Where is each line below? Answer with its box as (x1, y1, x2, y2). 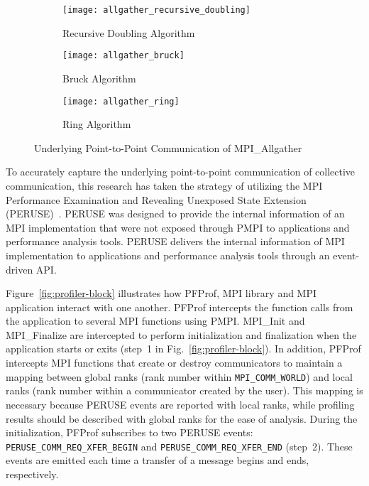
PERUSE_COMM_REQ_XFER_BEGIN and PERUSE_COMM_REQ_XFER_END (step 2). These (6, 438, 353, 453)
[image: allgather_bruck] (62, 50, 184, 61)
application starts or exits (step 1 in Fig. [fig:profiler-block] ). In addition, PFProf (6, 341, 361, 356)
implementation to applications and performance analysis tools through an (6, 247, 330, 262)
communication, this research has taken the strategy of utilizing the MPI (6, 178, 323, 193)
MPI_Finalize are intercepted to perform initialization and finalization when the (6, 327, 357, 342)
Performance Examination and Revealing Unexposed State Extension (6, 192, 307, 207)
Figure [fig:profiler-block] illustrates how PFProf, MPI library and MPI (6, 286, 317, 301)
